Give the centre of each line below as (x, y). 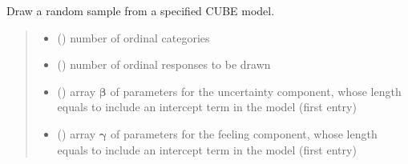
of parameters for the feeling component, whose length (244, 133)
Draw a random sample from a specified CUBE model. (141, 10)
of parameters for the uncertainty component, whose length (256, 91)
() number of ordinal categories (133, 37)
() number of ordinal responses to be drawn (164, 64)
